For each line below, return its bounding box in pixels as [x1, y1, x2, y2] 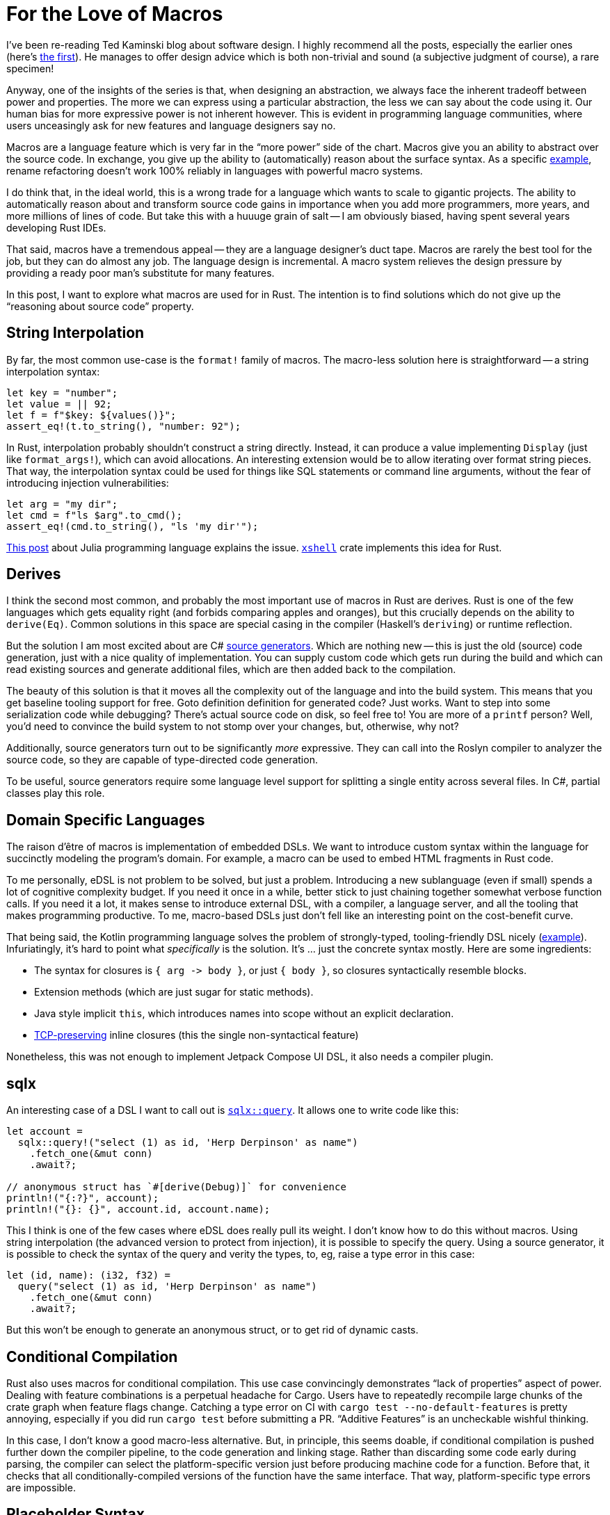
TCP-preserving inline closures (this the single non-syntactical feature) [34, 1029, 359, 1042]
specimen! [6, 62, 54, 74]
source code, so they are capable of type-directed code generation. [6, 754, 318, 766]
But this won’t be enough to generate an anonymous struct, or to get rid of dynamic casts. [6, 1324, 419, 1336]
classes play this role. [6, 787, 105, 800]
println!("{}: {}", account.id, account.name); [6, 1204, 271, 1215]
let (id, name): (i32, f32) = [6, 1270, 171, 1281]
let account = [6, 1126, 83, 1137]
